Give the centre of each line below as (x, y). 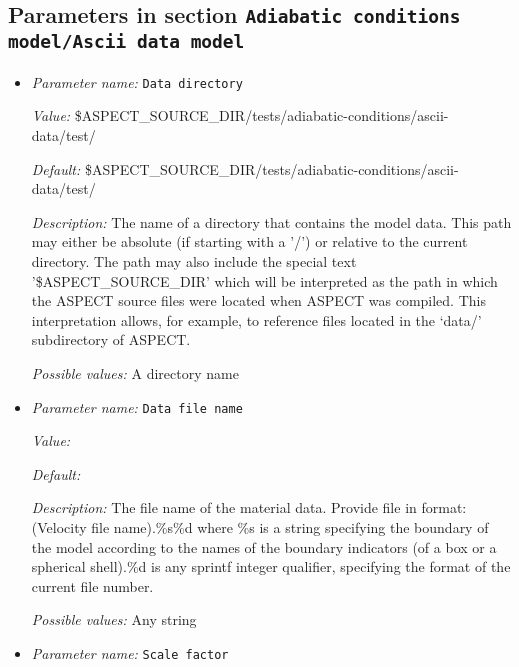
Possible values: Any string (114, 619)
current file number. (92, 585)
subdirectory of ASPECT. (111, 339)
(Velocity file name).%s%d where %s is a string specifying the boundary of (260, 526)
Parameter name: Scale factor (130, 652)
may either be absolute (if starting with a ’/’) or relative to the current (249, 241)
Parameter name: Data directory (137, 81)
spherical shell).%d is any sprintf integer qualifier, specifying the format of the (271, 566)
